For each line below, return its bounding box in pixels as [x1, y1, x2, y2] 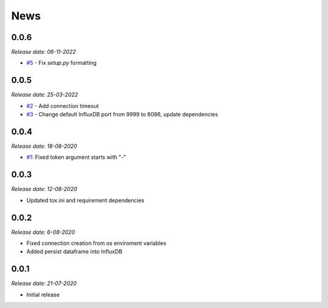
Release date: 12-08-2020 [11, 186, 77, 193]
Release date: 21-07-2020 [11, 280, 77, 287]
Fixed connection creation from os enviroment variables [26, 239, 166, 247]
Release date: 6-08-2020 [11, 228, 75, 236]
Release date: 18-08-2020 [11, 142, 77, 150]
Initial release [26, 291, 60, 298]
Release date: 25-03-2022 [11, 91, 78, 98]
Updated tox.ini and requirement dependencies [26, 196, 145, 204]
